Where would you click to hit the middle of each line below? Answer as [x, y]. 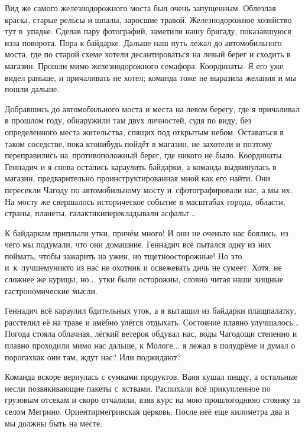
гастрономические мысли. [51, 290]
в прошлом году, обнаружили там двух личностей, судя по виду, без [128, 120]
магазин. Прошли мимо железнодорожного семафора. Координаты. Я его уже [144, 65]
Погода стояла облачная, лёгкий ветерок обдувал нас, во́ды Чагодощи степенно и [151, 333]
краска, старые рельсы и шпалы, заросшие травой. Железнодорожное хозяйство [148, 19]
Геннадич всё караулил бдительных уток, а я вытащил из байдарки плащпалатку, [151, 310]
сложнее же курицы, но [47, 279]
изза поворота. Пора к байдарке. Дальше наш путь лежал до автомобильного [143, 42]
